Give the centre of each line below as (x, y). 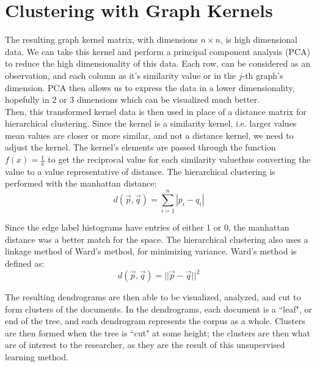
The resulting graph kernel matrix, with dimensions (101, 39)
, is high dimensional (259, 39)
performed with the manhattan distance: (81, 183)
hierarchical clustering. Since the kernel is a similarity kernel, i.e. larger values (151, 123)
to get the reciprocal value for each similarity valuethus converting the (179, 159)
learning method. (37, 357)
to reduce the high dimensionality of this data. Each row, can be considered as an (158, 63)
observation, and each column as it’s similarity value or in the (121, 75)
